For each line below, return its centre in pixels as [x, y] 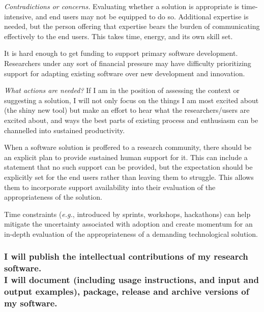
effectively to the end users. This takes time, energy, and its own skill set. [119, 36]
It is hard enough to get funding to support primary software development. [121, 53]
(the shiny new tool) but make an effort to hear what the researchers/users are [127, 110]
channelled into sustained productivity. [65, 130]
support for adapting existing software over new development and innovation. [125, 73]
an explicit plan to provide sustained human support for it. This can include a [126, 157]
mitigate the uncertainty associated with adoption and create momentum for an [128, 224]
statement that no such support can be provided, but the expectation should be [128, 167]
